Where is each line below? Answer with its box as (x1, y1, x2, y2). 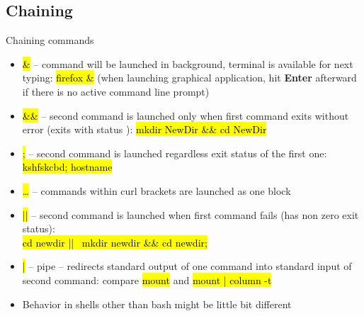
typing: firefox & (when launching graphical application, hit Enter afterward (22, 70, 357, 85)
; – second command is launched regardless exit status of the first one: (22, 145, 327, 160)
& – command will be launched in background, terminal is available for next (22, 56, 353, 71)
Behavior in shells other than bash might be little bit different (22, 296, 292, 311)
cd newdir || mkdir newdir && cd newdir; (22, 235, 207, 249)
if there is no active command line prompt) (22, 84, 210, 98)
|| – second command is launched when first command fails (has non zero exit (22, 207, 359, 222)
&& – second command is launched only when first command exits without (22, 108, 349, 123)
